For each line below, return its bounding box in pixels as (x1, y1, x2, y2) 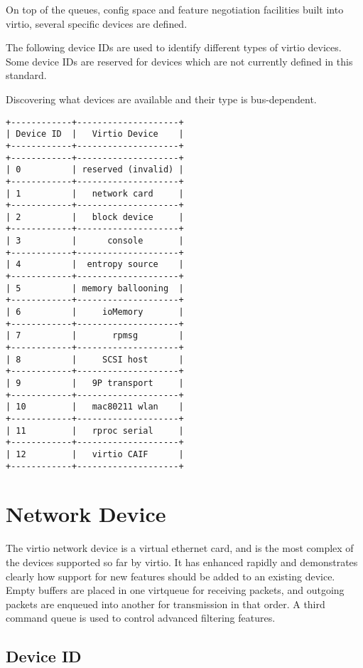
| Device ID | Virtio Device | (6, 129, 184, 140)
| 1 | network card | (6, 188, 184, 199)
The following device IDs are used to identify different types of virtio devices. (6, 40, 342, 55)
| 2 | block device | (6, 212, 184, 222)
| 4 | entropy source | (6, 259, 184, 270)
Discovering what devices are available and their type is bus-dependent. (6, 91, 317, 106)
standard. (6, 68, 47, 83)
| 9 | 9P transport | (6, 378, 184, 388)
